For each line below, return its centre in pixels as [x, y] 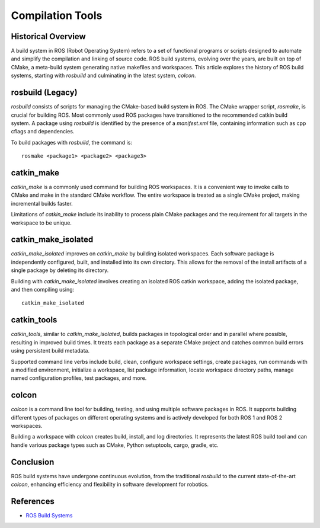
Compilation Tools [57, 15]
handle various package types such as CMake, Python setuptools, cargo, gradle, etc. [115, 445]
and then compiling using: [43, 290]
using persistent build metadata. [50, 351]
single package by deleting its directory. [60, 270]
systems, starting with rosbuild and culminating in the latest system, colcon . [103, 76]
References [33, 501]
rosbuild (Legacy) [44, 93]
